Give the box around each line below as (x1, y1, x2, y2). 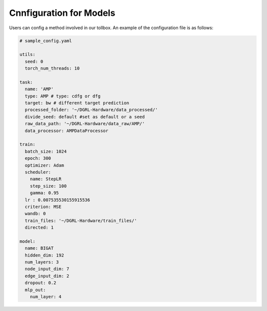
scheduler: (25, 169, 51, 175)
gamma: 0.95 (30, 190, 59, 196)
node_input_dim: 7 (25, 266, 69, 272)
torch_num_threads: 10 (25, 66, 80, 71)
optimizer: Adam (25, 162, 64, 168)
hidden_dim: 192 (25, 252, 64, 258)
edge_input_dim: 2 (25, 273, 69, 279)
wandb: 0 (25, 211, 46, 217)
